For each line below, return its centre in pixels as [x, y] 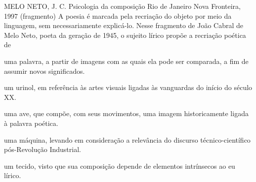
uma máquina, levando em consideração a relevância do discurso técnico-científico [127, 139]
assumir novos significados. [44, 71]
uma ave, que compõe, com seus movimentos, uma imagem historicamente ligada [126, 113]
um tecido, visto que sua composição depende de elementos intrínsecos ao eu [120, 166]
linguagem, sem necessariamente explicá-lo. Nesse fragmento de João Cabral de [124, 25]
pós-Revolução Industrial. [43, 149]
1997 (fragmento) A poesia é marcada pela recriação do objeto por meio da [118, 15]
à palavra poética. [31, 123]
